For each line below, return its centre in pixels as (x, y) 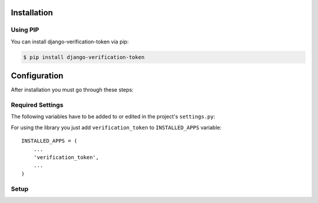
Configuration (37, 76)
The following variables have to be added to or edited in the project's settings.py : (113, 117)
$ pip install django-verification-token (84, 57)
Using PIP (25, 30)
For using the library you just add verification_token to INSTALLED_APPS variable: (116, 127)
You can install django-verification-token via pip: (70, 42)
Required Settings (37, 105)
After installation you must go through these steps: (72, 90)
